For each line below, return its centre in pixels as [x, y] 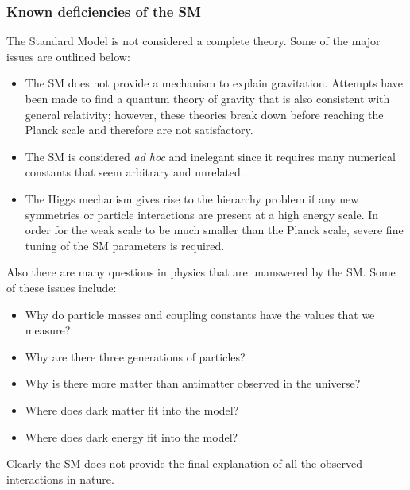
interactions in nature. [60, 478]
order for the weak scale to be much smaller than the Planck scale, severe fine [214, 230]
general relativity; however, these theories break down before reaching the [204, 114]
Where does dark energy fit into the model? [132, 436]
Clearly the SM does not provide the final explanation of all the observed [184, 463]
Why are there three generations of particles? [135, 356]
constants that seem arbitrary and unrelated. [134, 172]
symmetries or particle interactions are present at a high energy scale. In [202, 214]
